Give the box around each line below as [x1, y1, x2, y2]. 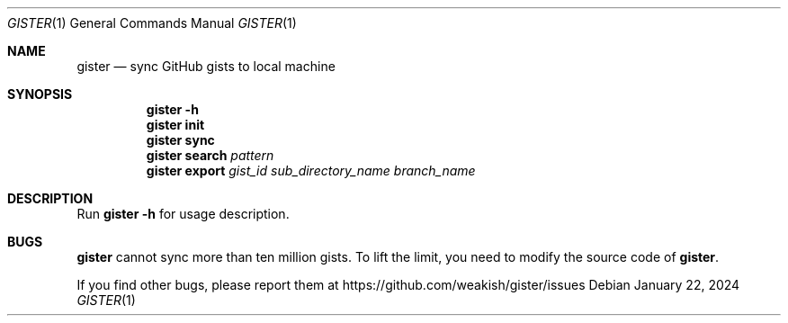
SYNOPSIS [7, 86, 73, 102]
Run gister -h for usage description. [76, 206, 290, 221]
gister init [146, 117, 205, 132]
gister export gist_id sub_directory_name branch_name [146, 163, 476, 178]
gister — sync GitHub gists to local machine [76, 58, 336, 74]
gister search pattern [146, 148, 274, 163]
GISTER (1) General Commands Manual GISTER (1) [7, 15, 297, 31]
